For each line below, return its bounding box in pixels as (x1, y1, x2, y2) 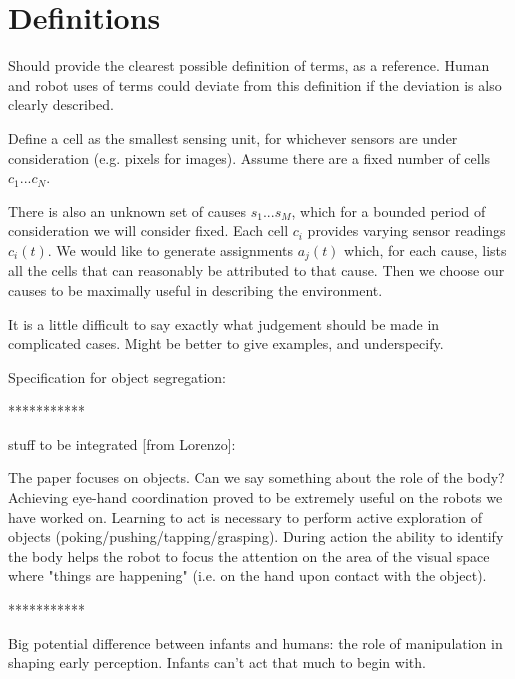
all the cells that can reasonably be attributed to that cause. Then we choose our (8, 260, 505, 281)
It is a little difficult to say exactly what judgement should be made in (8, 313, 440, 334)
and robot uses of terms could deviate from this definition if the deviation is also (8, 74, 502, 95)
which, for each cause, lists (344, 239, 507, 260)
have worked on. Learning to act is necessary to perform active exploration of (8, 506, 482, 527)
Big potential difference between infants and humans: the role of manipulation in (8, 632, 503, 653)
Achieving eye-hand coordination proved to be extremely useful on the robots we (8, 487, 503, 508)
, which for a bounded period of (291, 200, 486, 221)
